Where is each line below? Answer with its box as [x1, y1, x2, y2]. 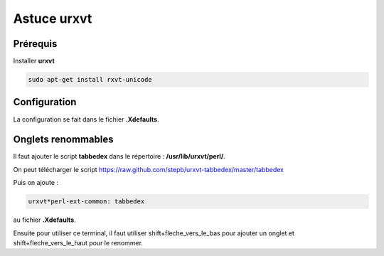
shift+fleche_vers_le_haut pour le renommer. [13, 238, 144, 247]
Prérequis [13, 38, 58, 50]
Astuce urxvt [13, 11, 92, 26]
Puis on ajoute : [13, 178, 59, 187]
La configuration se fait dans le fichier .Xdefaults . [13, 114, 159, 124]
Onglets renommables [13, 134, 114, 146]
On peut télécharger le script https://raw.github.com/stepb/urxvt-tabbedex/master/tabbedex [13, 165, 284, 174]
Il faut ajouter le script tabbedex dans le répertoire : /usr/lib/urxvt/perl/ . [13, 152, 225, 161]
